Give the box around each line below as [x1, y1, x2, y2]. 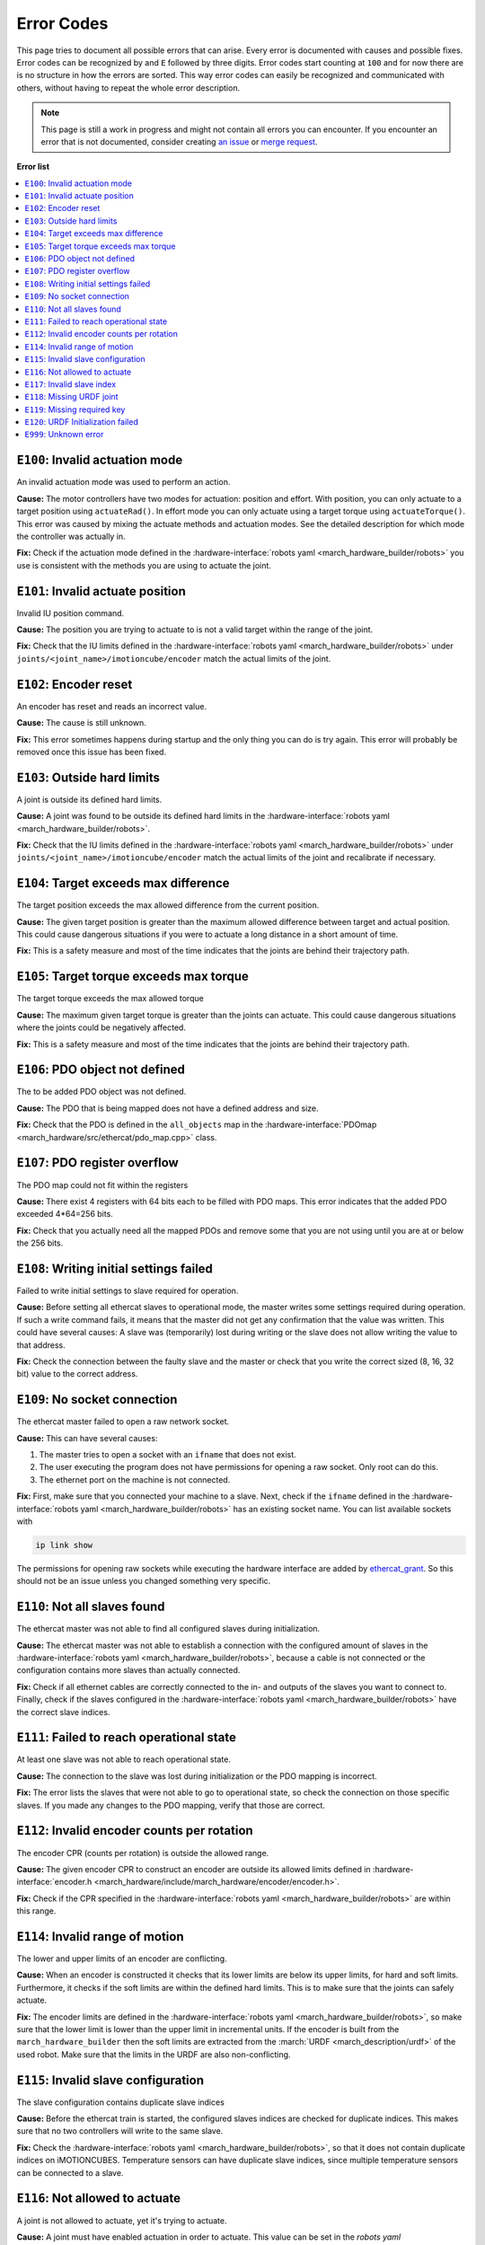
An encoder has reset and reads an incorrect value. [16, 700, 207, 711]
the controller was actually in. [16, 531, 126, 541]
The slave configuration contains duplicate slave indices [16, 2097, 225, 2108]
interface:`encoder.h [16, 1877, 93, 1888]
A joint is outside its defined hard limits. [16, 794, 163, 805]
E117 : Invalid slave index [24, 378, 117, 390]
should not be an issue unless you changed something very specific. [16, 1576, 271, 1587]
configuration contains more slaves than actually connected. [16, 1665, 241, 1676]
